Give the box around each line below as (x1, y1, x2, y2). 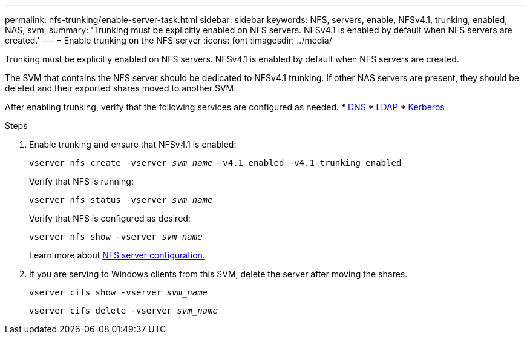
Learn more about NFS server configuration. (29, 250, 205, 260)
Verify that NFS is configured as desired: (29, 213, 191, 223)
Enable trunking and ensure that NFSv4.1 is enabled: (29, 139, 237, 150)
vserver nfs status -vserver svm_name (29, 195, 213, 205)
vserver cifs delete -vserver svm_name (29, 306, 218, 315)
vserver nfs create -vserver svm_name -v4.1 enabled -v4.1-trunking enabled (29, 158, 402, 168)
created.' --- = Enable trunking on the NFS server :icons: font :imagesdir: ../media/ (5, 35, 332, 45)
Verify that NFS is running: (29, 176, 134, 186)
